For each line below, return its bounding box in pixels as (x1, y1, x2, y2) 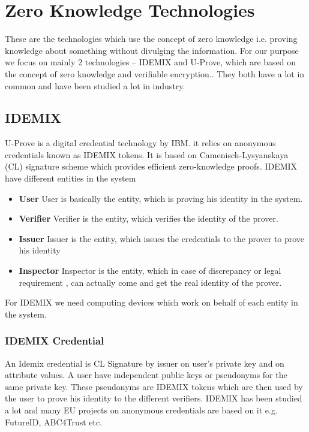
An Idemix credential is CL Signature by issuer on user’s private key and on (5, 357, 284, 369)
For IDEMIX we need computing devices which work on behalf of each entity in (5, 296, 298, 309)
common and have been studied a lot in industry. (5, 79, 185, 92)
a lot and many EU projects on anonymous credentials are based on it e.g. (5, 404, 278, 416)
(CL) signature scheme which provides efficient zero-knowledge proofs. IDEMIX (5, 160, 298, 173)
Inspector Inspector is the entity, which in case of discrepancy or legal (19, 264, 281, 277)
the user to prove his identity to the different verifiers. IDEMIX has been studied (5, 392, 302, 404)
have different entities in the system (5, 172, 136, 185)
